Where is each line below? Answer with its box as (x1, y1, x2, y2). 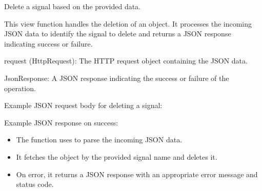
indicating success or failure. (4, 38, 93, 49)
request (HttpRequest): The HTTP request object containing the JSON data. (4, 55, 248, 66)
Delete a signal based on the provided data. (4, 1, 140, 11)
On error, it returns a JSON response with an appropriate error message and (16, 168, 258, 179)
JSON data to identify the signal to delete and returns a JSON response (4, 28, 231, 39)
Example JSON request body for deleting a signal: (4, 100, 163, 111)
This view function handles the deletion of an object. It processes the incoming (4, 18, 252, 29)
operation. (4, 82, 36, 93)
